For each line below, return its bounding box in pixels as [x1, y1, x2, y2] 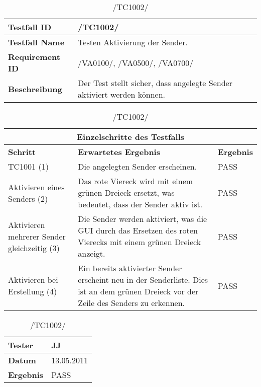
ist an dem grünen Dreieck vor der [78, 285, 199, 297]
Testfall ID [8, 21, 52, 33]
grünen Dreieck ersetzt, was [78, 187, 175, 198]
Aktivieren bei [8, 274, 58, 285]
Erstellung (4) [8, 285, 57, 297]
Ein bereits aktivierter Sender [78, 262, 182, 274]
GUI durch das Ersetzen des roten [78, 224, 198, 236]
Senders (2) [8, 192, 48, 204]
